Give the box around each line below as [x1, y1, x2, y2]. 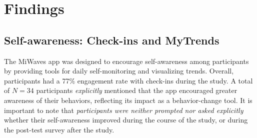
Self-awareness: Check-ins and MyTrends [4, 32, 219, 47]
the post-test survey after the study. [4, 124, 114, 134]
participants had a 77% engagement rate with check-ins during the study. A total [4, 75, 253, 85]
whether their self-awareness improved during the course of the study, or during [4, 114, 248, 125]
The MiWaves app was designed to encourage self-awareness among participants [4, 55, 249, 66]
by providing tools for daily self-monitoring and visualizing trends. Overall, [4, 65, 234, 76]
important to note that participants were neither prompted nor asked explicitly [4, 104, 243, 115]
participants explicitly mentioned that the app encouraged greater [36, 85, 237, 95]
